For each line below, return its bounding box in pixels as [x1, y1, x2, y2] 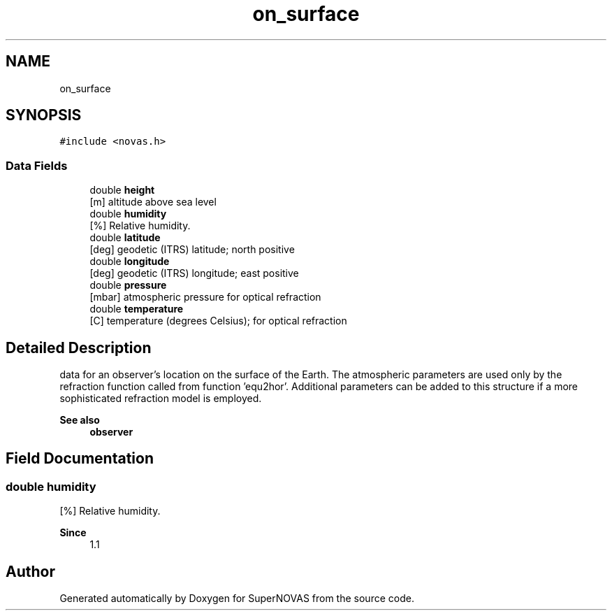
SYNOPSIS [6, 106, 82, 124]
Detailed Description [6, 338, 152, 357]
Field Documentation [6, 450, 154, 468]
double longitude [89, 255, 170, 268]
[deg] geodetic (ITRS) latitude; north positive [89, 243, 295, 256]
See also [59, 414, 100, 427]
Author [6, 562, 55, 580]
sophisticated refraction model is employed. [59, 392, 262, 405]
